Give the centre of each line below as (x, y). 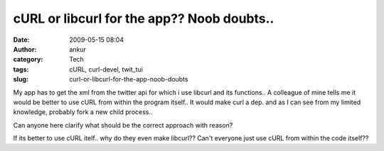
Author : (25, 49)
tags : (21, 69)
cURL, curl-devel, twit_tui (106, 69)
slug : (21, 79)
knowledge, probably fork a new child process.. (83, 112)
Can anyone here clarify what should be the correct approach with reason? (123, 125)
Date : (21, 40)
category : (28, 60)
